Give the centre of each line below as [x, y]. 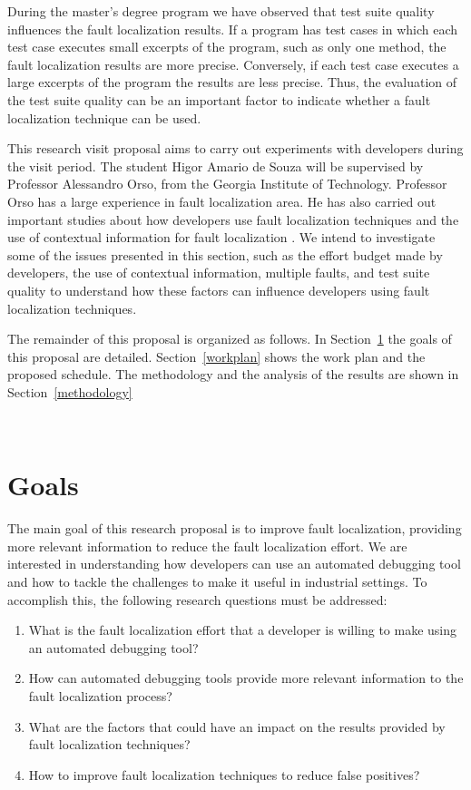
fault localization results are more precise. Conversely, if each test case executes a [233, 64]
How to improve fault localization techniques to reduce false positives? [224, 774]
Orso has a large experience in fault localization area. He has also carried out [222, 201]
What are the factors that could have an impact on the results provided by [237, 726]
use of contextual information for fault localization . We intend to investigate [221, 237]
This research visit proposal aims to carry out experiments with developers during [235, 148]
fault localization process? [100, 695]
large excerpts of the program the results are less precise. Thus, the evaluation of [232, 82]
